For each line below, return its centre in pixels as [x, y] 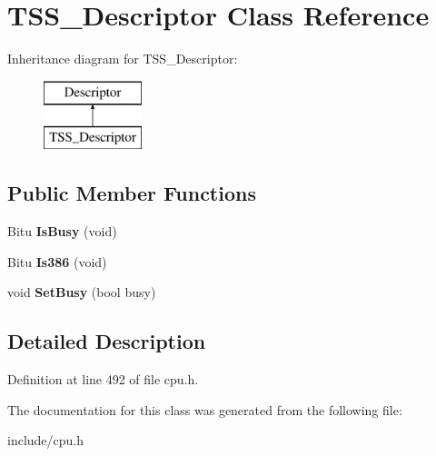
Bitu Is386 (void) [57, 261]
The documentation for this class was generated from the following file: [205, 409]
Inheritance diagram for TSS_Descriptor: [123, 59]
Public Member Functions [132, 193]
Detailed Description [107, 341]
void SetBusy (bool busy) [82, 292]
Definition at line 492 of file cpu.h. [103, 379]
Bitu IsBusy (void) [62, 231]
